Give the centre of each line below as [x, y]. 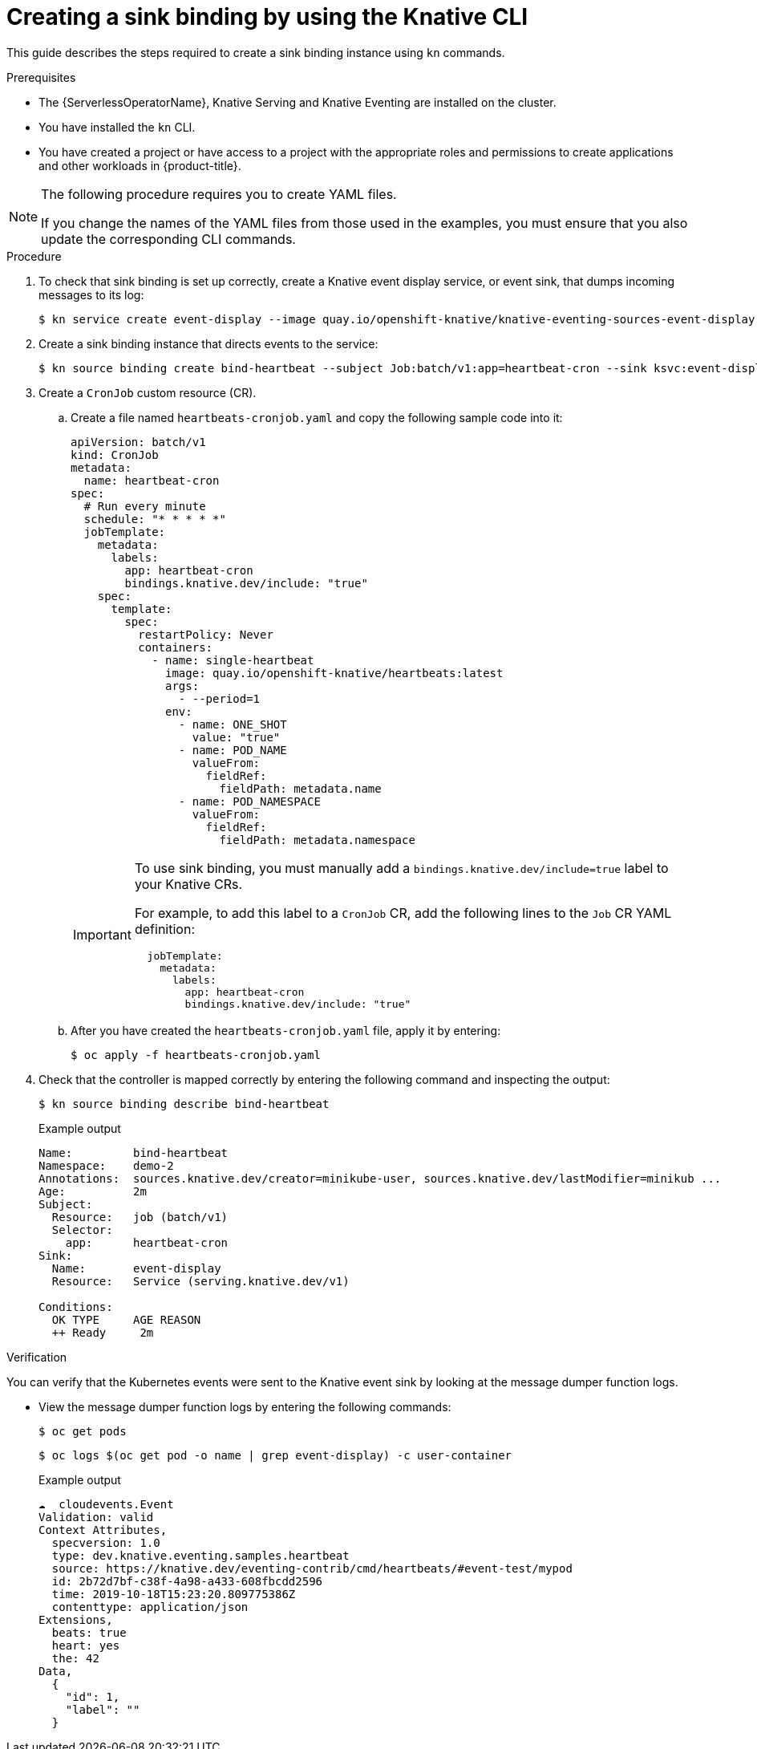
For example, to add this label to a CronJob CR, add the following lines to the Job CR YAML [403, 913]
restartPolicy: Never [206, 634]
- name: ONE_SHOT [233, 724]
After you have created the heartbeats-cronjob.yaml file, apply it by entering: [286, 1030]
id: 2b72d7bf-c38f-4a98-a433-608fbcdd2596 [187, 1581]
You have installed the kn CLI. [117, 127]
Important [102, 935]
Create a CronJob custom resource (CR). [148, 392]
